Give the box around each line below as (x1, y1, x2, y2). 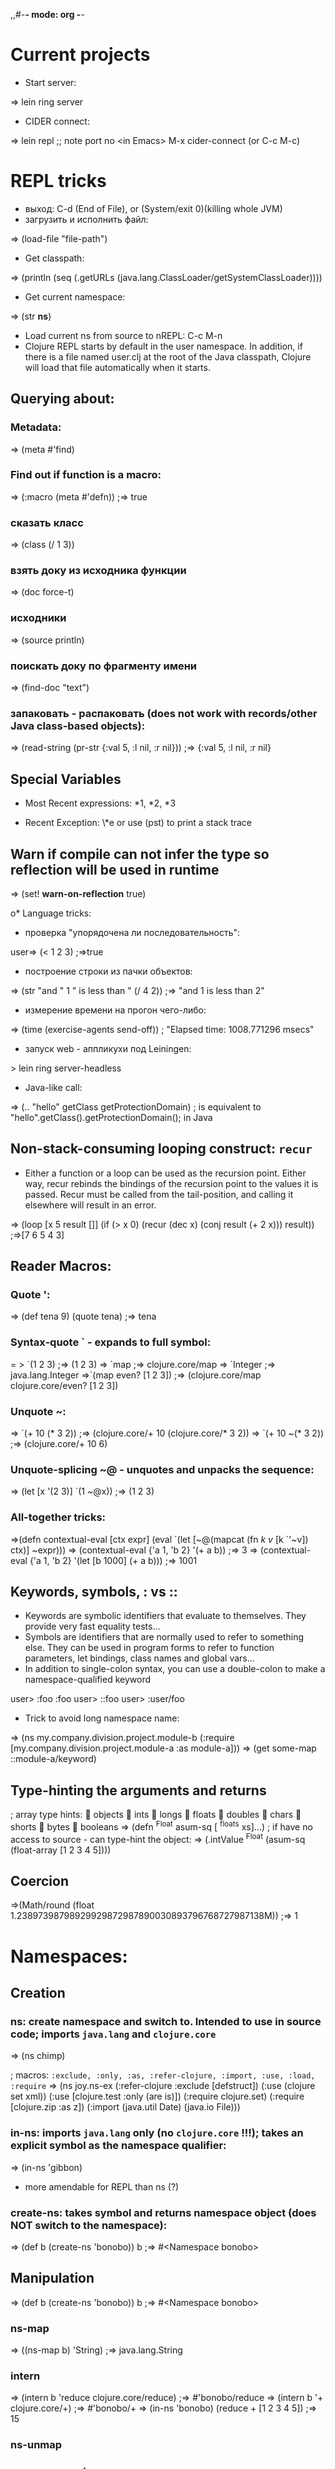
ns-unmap (10, 2438, 63, 2452)
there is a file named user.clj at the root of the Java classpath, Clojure (24, 350, 312, 363)
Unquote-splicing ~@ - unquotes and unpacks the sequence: (10, 1462, 315, 1476)
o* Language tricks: (10, 907, 92, 919)
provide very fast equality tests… (24, 1620, 161, 1633)
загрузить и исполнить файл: (24, 213, 149, 225)
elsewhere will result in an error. (24, 1199, 157, 1211)
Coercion (10, 1872, 69, 1889)
